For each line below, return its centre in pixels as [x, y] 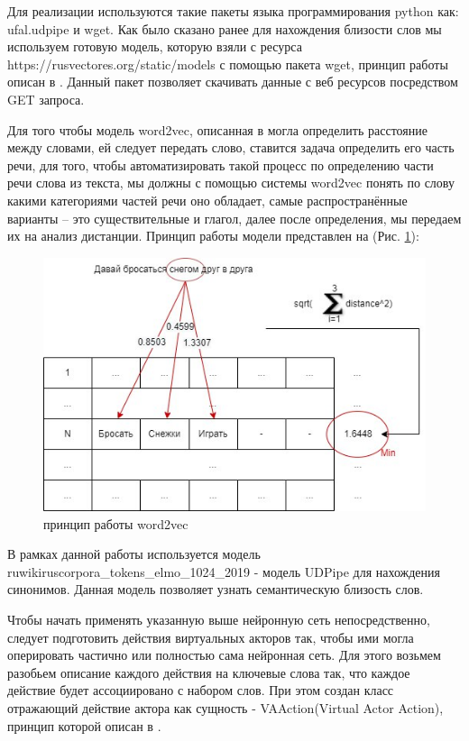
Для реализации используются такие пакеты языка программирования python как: [233, 11]
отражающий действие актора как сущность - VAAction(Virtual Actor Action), [225, 707]
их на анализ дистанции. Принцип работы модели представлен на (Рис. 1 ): [213, 236]
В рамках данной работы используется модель [134, 554]
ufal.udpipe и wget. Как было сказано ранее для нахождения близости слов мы [225, 28]
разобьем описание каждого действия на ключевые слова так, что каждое [209, 672]
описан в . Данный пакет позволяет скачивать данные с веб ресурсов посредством [233, 82]
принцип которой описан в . [84, 725]
